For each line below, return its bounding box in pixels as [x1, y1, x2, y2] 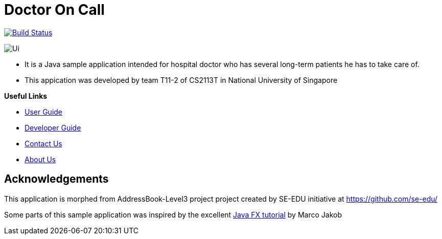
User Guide [25, 107, 63, 116]
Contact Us [25, 139, 62, 148]
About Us [25, 155, 56, 164]
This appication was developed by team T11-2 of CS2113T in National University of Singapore [25, 75, 338, 84]
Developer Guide [25, 123, 81, 132]
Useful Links [4, 91, 48, 100]
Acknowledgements [4, 172, 109, 186]
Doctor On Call [4, 1, 105, 18]
